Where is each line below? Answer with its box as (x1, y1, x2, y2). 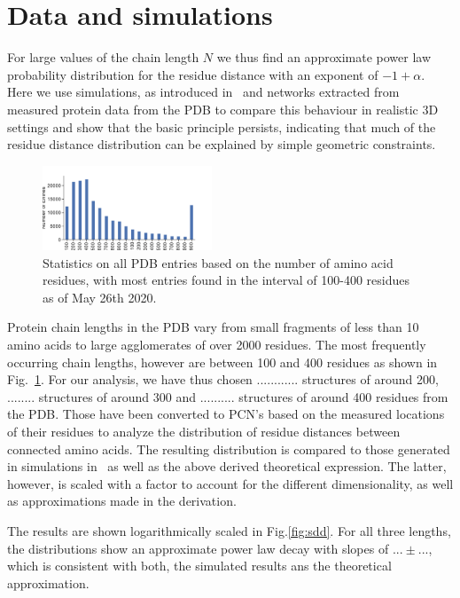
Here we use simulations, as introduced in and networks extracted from (7, 83, 400, 101)
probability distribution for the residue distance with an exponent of (7, 65, 378, 83)
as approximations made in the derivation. (7, 492, 237, 510)
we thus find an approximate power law (216, 48, 432, 67)
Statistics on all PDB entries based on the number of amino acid (43, 253, 394, 271)
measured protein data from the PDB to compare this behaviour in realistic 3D (7, 99, 439, 118)
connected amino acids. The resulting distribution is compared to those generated (7, 439, 450, 458)
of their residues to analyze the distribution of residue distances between (7, 422, 401, 441)
